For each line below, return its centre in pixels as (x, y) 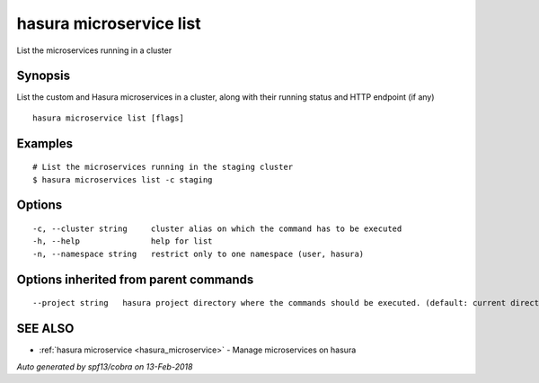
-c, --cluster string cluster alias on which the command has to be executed (217, 229)
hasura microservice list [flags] (108, 118)
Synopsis (44, 76)
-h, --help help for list (123, 241)
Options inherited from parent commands (135, 279)
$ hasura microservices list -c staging (123, 179)
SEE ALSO (45, 329)
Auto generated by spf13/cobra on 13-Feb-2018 (105, 366)
